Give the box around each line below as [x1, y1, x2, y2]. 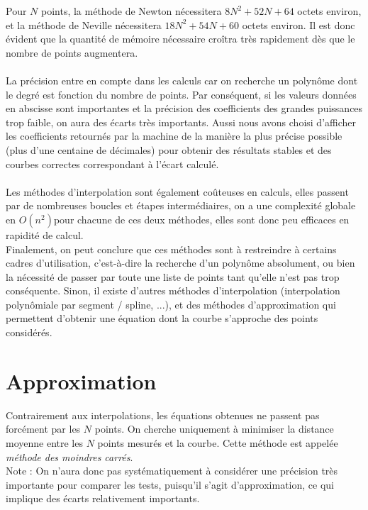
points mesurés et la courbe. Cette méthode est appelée [97, 435, 338, 450]
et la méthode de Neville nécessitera [6, 17, 162, 32]
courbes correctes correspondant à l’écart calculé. [6, 156, 219, 171]
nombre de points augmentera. [6, 45, 138, 60]
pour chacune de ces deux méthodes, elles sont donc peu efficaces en [53, 211, 350, 226]
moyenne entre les [6, 435, 83, 450]
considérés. [6, 325, 52, 340]
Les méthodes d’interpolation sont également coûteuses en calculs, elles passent [6, 184, 349, 199]
